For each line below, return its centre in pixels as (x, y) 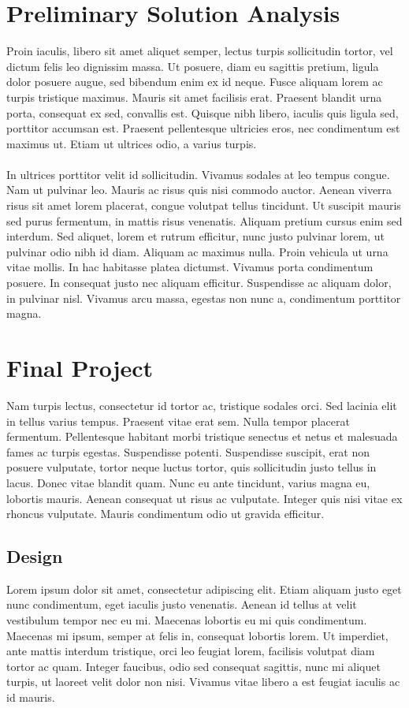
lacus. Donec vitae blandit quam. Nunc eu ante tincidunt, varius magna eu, (188, 482)
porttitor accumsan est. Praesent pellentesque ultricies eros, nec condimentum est (203, 128)
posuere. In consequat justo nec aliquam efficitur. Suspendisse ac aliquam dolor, (199, 283)
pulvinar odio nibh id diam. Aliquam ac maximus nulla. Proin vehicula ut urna (197, 251)
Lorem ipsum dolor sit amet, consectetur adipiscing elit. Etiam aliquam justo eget (204, 589)
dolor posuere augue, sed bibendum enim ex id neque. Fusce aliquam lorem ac (195, 82)
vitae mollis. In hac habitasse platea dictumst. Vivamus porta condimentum (190, 267)
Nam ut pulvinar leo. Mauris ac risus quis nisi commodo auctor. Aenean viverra (199, 190)
